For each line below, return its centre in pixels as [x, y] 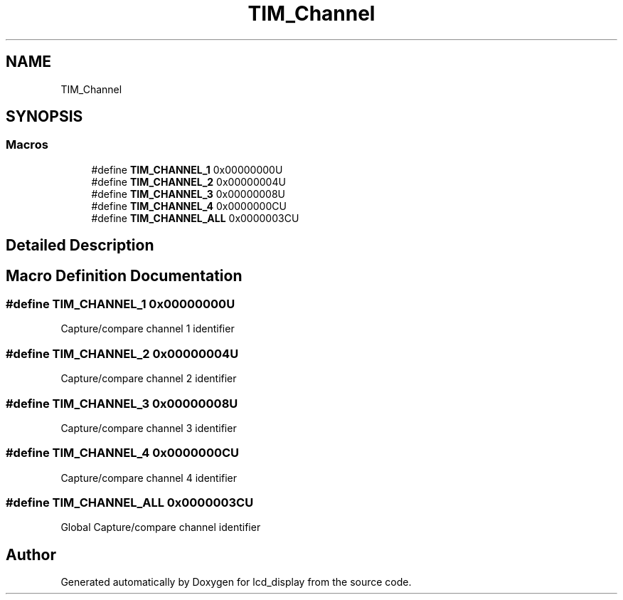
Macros [27, 145]
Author [31, 554]
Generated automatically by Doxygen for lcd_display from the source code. [236, 582]
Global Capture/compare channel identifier [161, 527]
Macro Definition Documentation [124, 275]
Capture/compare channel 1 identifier [148, 329]
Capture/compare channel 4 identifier [149, 478]
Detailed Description [80, 246]
